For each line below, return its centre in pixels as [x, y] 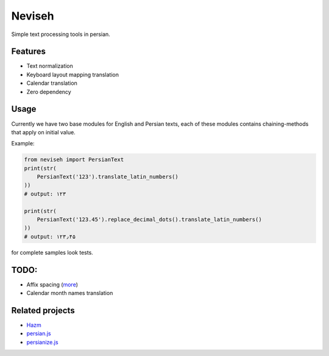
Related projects [43, 311]
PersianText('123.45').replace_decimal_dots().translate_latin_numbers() [149, 220]
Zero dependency [49, 92]
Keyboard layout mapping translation [73, 74]
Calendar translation [52, 83]
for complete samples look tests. [52, 252]
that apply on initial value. [43, 132]
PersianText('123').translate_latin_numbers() [108, 177]
